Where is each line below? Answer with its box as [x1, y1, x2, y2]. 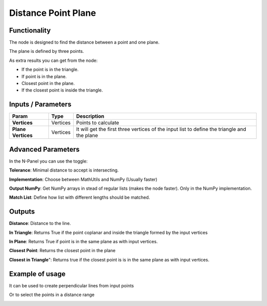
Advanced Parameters [9, 145, 80, 153]
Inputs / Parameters [9, 100, 72, 109]
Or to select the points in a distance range [9, 292, 95, 298]
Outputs [9, 208, 35, 216]
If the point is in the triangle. [21, 67, 79, 73]
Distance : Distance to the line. [9, 220, 71, 226]
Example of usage [9, 269, 66, 278]
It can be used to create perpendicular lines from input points [9, 282, 134, 289]
